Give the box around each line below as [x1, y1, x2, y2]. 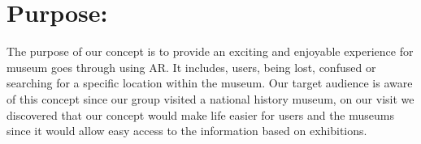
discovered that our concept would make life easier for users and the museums [7, 106, 394, 123]
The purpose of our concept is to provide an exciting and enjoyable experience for [7, 43, 414, 60]
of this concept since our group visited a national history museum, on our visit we [7, 90, 414, 107]
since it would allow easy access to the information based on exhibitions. [7, 122, 367, 139]
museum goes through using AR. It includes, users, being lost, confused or [7, 58, 376, 75]
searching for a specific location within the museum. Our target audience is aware [7, 74, 413, 91]
